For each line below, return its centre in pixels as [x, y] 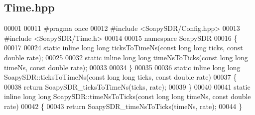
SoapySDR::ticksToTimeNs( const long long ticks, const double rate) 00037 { [121, 77]
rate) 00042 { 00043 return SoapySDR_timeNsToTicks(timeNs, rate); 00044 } [123, 106]
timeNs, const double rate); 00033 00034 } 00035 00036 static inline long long [122, 67]
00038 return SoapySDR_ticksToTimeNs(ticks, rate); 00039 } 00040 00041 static [127, 86]
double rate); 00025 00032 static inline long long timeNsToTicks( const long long [126, 57]
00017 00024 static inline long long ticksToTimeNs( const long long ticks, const [124, 48]
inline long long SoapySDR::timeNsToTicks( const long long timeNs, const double [127, 96]
